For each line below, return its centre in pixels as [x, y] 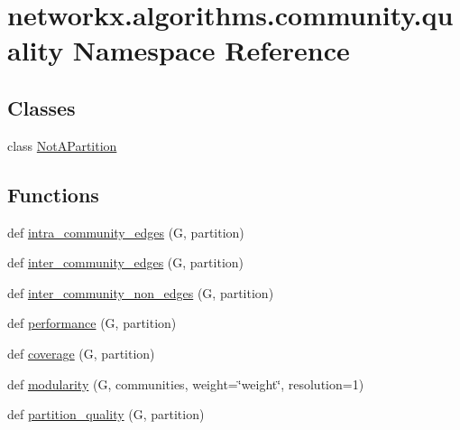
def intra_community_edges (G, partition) [126, 232]
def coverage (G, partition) [81, 353]
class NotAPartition [62, 145]
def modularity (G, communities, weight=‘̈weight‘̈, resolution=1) [186, 383]
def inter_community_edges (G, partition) [126, 262]
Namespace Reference [211, 50]
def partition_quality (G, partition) [106, 414]
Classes [41, 107]
